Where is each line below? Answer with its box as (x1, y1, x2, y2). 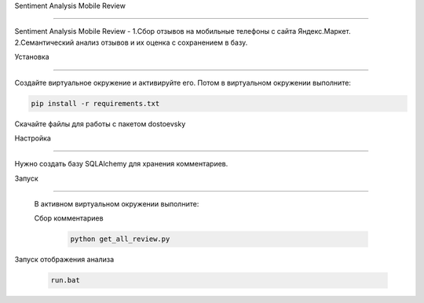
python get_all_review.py (70, 235, 170, 243)
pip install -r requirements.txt (31, 99, 160, 108)
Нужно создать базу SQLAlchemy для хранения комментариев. (14, 159, 228, 169)
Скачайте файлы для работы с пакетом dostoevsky (14, 119, 186, 129)
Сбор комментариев (34, 214, 104, 223)
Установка (14, 52, 50, 62)
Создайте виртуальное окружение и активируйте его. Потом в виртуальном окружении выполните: (14, 78, 351, 87)
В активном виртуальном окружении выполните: (34, 199, 199, 209)
